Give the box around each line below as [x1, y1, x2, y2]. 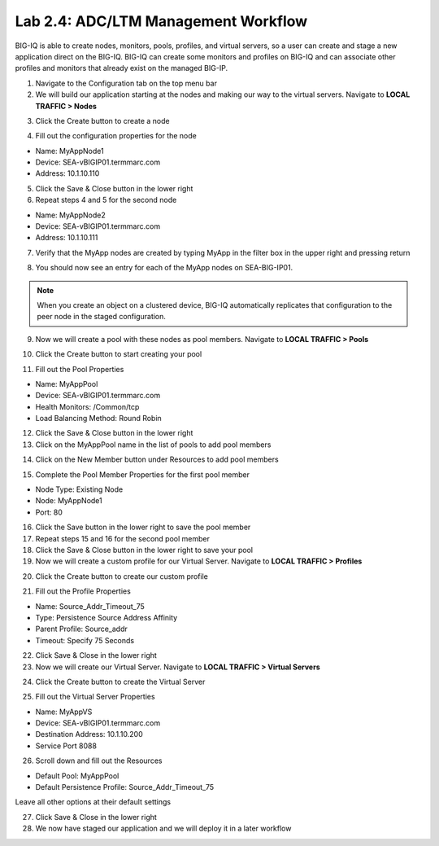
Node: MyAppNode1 [35, 496, 102, 506]
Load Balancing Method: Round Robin [35, 414, 162, 423]
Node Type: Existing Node [35, 484, 124, 494]
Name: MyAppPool [35, 379, 98, 388]
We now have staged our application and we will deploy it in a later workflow [35, 823, 292, 834]
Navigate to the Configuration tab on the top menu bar [35, 78, 217, 88]
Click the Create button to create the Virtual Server [35, 677, 206, 686]
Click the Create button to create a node [35, 116, 170, 125]
